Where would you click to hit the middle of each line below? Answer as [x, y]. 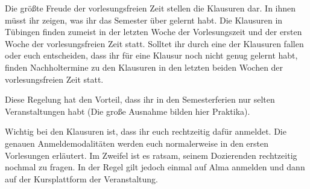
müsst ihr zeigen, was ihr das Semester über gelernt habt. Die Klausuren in [144, 20]
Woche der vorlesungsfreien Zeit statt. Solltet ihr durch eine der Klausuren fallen [154, 43]
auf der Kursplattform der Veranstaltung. [81, 178]
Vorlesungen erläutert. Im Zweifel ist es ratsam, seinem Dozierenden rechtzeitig [151, 155]
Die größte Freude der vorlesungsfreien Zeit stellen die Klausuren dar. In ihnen [150, 8]
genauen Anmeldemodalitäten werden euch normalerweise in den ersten [137, 143]
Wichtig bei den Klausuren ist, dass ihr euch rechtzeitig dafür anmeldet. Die [146, 131]
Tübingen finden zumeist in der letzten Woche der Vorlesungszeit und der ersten [153, 32]
